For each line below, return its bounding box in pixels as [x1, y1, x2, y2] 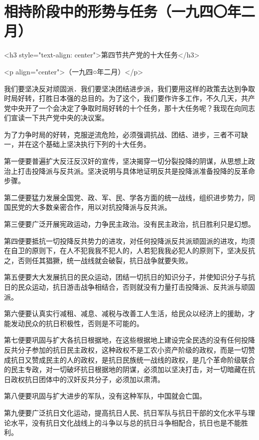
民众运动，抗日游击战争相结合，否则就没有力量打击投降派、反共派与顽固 [17, 282, 255, 292]
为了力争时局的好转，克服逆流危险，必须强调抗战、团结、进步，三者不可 [4, 129, 241, 139]
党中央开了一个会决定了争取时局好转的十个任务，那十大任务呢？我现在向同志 [4, 102, 255, 113]
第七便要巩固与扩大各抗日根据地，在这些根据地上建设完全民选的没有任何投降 [4, 335, 255, 345]
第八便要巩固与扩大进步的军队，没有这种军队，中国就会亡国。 [4, 391, 206, 401]
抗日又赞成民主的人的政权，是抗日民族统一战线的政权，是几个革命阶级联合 [10, 354, 255, 365]
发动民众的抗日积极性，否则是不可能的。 [10, 318, 143, 328]
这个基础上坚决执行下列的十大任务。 [31, 139, 150, 149]
